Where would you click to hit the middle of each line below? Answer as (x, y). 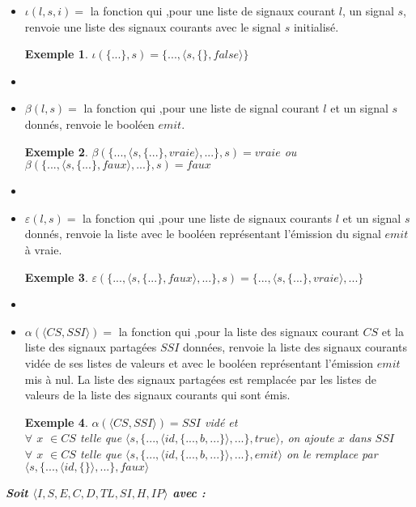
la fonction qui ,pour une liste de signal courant (202, 108)
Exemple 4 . (56, 422)
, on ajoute (307, 438)
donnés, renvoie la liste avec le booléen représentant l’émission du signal (203, 234)
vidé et (221, 422)
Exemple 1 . (56, 54)
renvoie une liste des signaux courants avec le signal (153, 26)
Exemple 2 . (56, 151)
